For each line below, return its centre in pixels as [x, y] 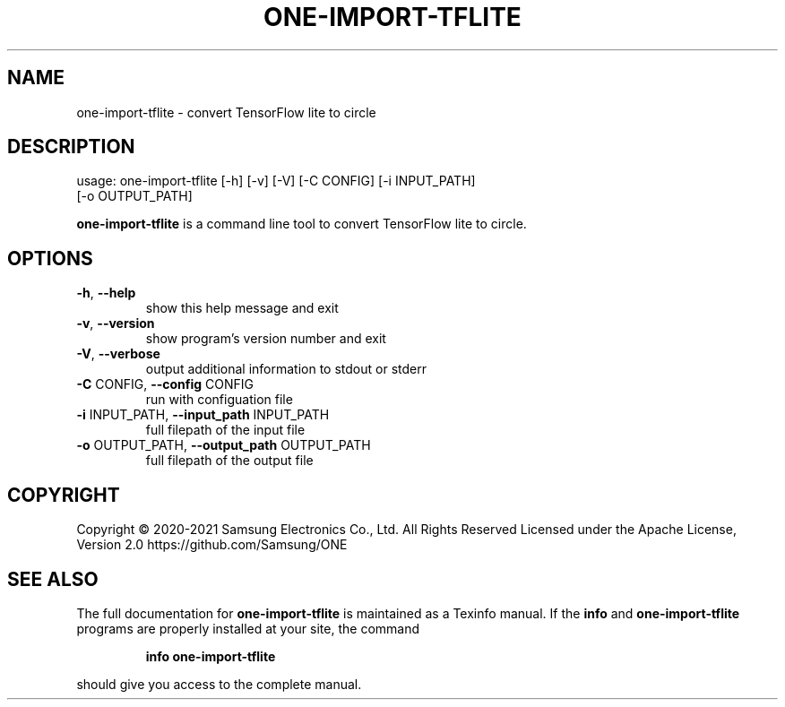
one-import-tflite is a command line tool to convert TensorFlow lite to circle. [302, 224]
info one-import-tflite [211, 656]
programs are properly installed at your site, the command [248, 628]
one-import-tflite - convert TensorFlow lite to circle [226, 112]
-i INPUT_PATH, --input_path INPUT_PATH [203, 415]
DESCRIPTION [71, 147]
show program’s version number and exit [266, 339]
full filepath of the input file [225, 430]
